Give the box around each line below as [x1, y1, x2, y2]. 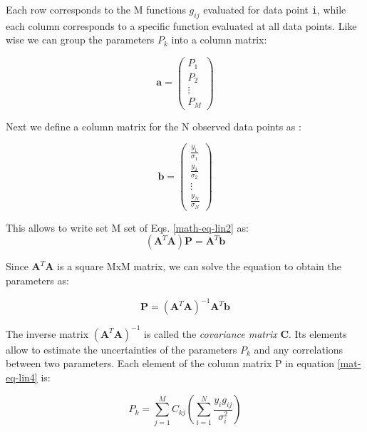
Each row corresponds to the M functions [6, 2, 186, 16]
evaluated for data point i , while [203, 2, 346, 16]
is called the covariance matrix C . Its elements [144, 326, 347, 341]
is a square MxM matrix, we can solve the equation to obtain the [57, 259, 341, 274]
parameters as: [6, 273, 69, 288]
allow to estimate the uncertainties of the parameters [6, 341, 237, 356]
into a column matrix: [171, 32, 267, 47]
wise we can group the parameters [6, 32, 155, 47]
